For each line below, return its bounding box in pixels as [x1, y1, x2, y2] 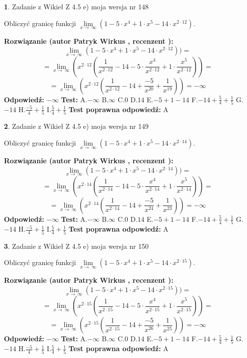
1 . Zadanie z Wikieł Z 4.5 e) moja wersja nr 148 [4, 1, 149, 11]
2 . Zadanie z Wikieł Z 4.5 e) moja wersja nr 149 [4, 121, 149, 131]
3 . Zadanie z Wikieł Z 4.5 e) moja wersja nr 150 [4, 240, 149, 251]
